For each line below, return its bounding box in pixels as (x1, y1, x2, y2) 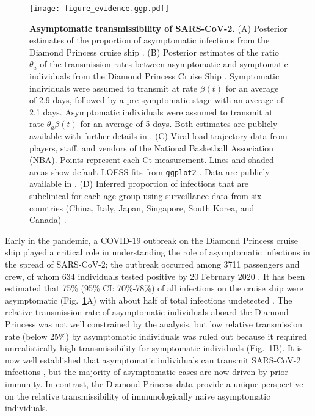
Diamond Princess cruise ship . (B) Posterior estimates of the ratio (29, 45, 280, 58)
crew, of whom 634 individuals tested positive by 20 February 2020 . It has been (5, 269, 305, 282)
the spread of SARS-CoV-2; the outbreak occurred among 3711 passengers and (5, 258, 300, 270)
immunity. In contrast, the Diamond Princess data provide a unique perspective (5, 377, 303, 390)
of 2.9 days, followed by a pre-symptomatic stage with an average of (29, 93, 283, 106)
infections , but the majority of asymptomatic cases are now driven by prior (5, 365, 289, 378)
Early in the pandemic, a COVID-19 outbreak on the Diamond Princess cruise (5, 233, 298, 246)
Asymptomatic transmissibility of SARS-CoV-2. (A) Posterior (29, 21, 288, 34)
